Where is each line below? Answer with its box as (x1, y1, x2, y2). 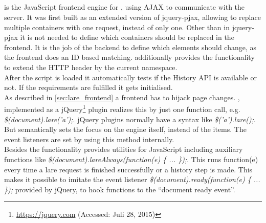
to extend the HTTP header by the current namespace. (4, 61, 178, 72)
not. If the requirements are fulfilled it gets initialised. (4, 82, 173, 93)
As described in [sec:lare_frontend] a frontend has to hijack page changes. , (4, 92, 240, 102)
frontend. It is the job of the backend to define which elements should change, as (4, 41, 257, 52)
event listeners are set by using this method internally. (4, 133, 174, 144)
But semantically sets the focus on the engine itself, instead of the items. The (4, 124, 247, 135)
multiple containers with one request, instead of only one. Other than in (4, 21, 230, 32)
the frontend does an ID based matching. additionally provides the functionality (4, 52, 255, 62)
